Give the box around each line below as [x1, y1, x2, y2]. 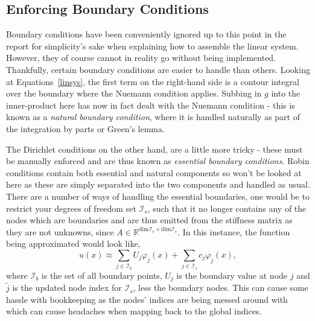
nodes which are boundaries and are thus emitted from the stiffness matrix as [6, 214, 293, 226]
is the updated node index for [12, 281, 122, 294]
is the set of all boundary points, [41, 269, 162, 281]
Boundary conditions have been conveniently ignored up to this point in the [6, 28, 287, 40]
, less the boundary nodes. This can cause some [133, 281, 308, 294]
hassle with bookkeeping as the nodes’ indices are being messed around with [6, 293, 288, 305]
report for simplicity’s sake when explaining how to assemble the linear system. [6, 39, 299, 52]
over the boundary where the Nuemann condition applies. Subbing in [6, 87, 262, 100]
